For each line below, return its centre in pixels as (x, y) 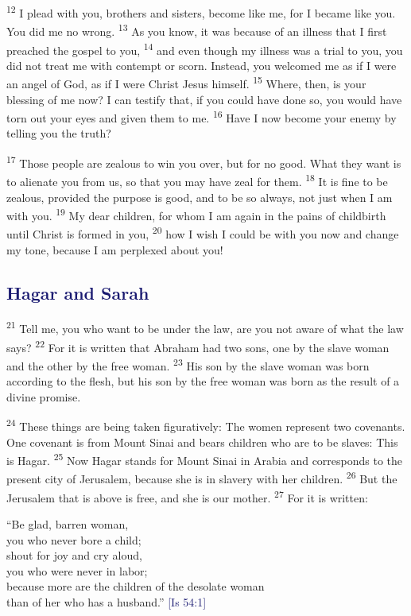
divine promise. (44, 396)
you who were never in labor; (77, 570)
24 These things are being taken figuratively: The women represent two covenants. (206, 425)
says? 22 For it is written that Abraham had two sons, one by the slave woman (198, 346)
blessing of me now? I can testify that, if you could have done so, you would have (204, 99)
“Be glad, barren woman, (68, 523)
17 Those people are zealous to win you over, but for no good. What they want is (204, 162)
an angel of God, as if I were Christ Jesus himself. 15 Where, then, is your (186, 82)
